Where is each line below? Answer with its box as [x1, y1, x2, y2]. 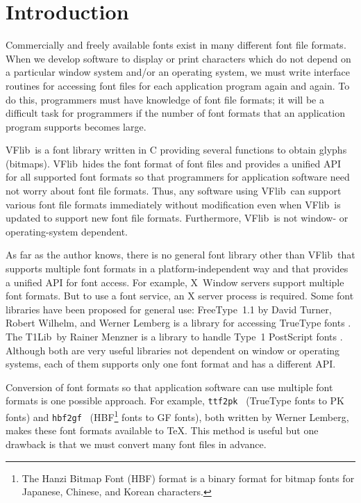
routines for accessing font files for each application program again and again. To [6, 78, 350, 92]
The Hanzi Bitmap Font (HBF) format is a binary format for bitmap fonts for [22, 470, 355, 485]
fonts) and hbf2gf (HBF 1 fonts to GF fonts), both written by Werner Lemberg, [6, 408, 349, 424]
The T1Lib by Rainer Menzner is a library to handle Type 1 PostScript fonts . [6, 329, 343, 343]
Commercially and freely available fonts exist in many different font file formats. [6, 38, 346, 52]
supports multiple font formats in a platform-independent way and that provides [6, 261, 349, 276]
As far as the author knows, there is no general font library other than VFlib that [6, 247, 355, 262]
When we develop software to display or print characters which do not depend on [6, 51, 351, 65]
